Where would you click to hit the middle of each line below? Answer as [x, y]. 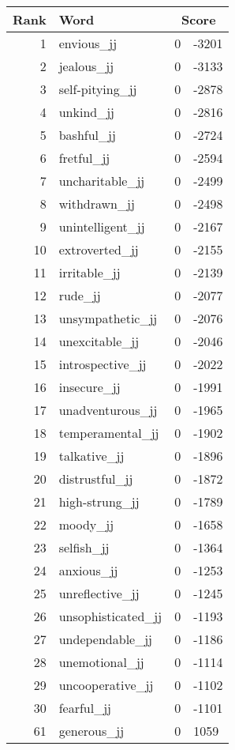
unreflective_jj [99, 593]
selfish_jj [84, 547]
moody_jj [86, 524]
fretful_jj [84, 158]
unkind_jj [86, 112]
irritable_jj [90, 272]
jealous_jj [86, 66]
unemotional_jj [101, 662]
